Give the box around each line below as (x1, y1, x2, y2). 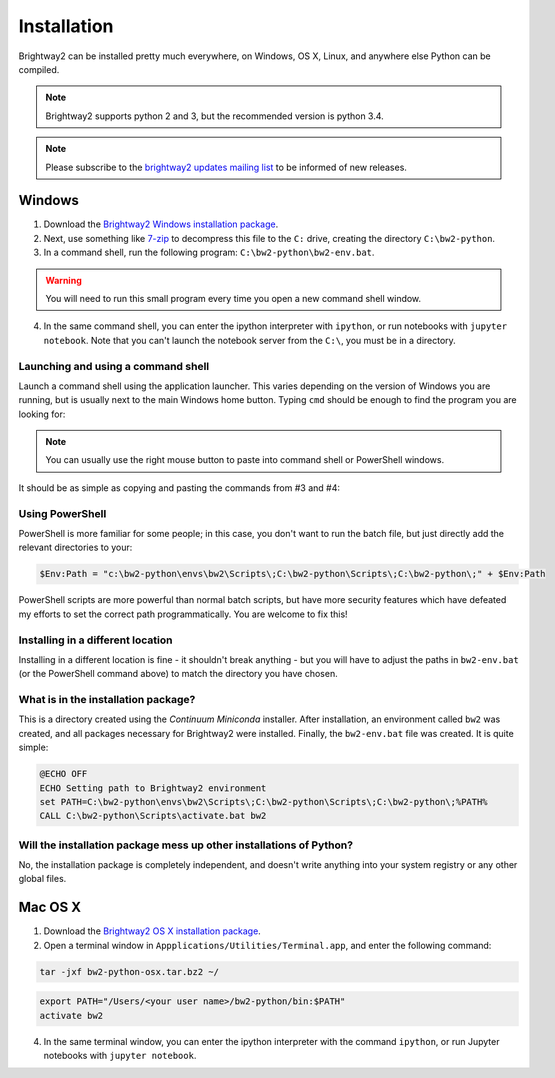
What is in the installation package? (18, 693, 196, 707)
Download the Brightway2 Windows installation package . (43, 218, 279, 230)
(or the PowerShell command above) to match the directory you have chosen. (18, 668, 339, 680)
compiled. (18, 63, 60, 75)
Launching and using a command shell (18, 359, 210, 373)
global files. (18, 873, 67, 885)
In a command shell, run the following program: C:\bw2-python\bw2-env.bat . (43, 246, 375, 259)
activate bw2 (39, 1010, 104, 1021)
